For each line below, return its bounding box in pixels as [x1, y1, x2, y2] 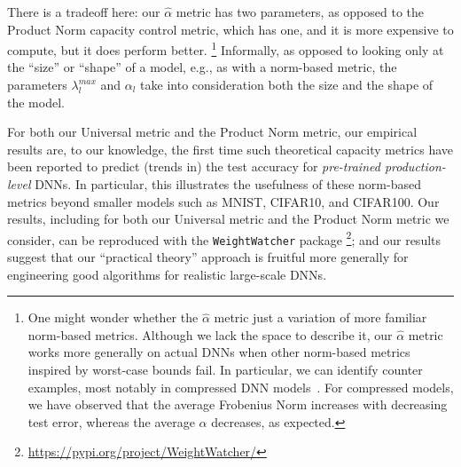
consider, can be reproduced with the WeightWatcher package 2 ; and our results [7, 227, 441, 249]
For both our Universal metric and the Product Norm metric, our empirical [7, 123, 418, 141]
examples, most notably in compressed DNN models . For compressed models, [27, 377, 454, 396]
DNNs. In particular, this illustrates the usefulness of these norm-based [35, 175, 421, 193]
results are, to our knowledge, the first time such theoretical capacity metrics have [7, 139, 454, 158]
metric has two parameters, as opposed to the [176, 3, 425, 20]
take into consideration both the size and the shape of [140, 75, 434, 94]
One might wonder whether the [27, 308, 199, 327]
